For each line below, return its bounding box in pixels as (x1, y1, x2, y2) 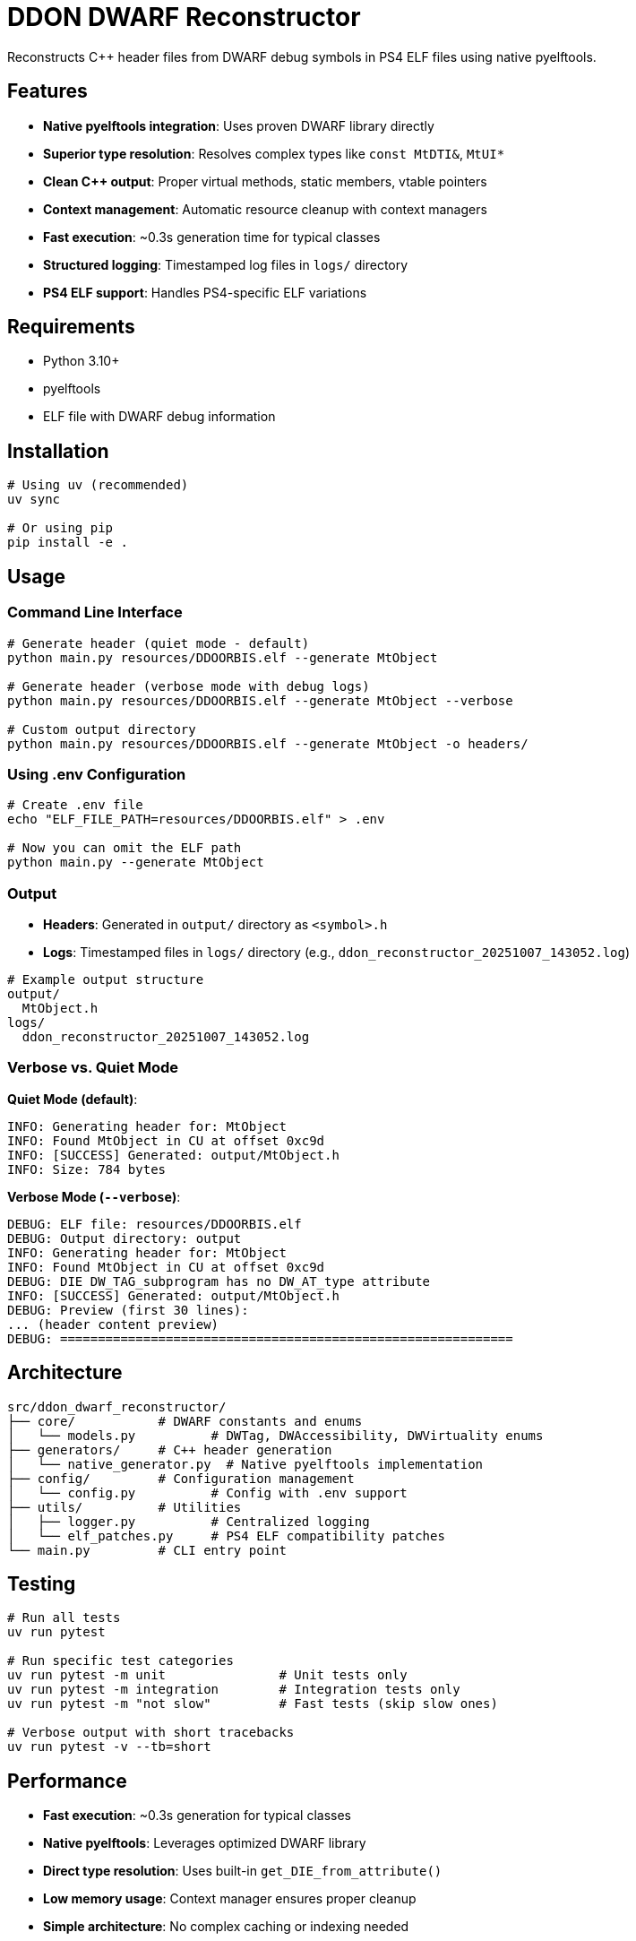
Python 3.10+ (43, 353, 120, 369)
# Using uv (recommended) (7, 478, 189, 493)
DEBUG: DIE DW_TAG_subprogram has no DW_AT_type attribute (7, 1273, 431, 1289)
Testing (7, 1573, 76, 1596)
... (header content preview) (7, 1316, 219, 1332)
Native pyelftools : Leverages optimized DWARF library (43, 1835, 366, 1851)
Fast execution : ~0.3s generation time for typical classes (43, 229, 381, 245)
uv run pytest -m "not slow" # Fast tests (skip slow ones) (7, 1696, 498, 1712)
